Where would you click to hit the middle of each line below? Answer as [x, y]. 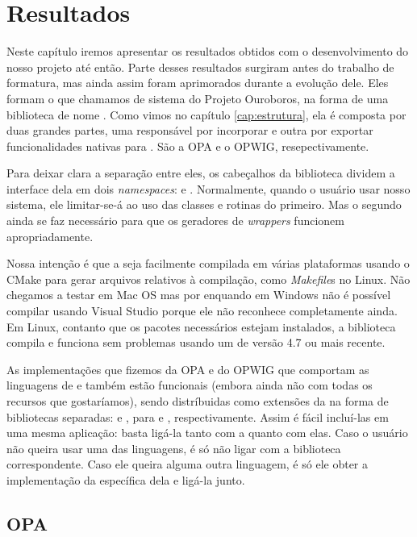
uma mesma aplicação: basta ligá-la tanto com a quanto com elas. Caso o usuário [207, 433]
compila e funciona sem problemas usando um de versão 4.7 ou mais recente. [196, 342]
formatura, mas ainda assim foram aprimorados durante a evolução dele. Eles [198, 83]
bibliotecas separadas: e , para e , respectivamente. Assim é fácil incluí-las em [198, 416]
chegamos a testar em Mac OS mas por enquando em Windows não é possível [199, 295]
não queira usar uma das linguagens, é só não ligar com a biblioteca [174, 448]
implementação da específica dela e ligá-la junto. [126, 479]
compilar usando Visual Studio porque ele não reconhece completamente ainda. [202, 311]
